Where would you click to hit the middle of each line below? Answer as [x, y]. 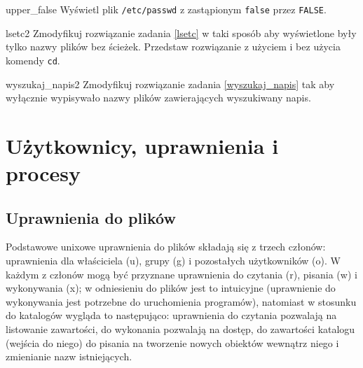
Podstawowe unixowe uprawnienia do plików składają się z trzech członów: [166, 247]
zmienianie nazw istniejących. [69, 356]
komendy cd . [33, 60]
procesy [43, 173]
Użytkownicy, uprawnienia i [142, 145]
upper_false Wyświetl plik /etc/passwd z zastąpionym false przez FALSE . [166, 9]
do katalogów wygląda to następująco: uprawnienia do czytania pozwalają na [171, 315]
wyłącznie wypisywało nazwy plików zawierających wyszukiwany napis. [158, 98]
